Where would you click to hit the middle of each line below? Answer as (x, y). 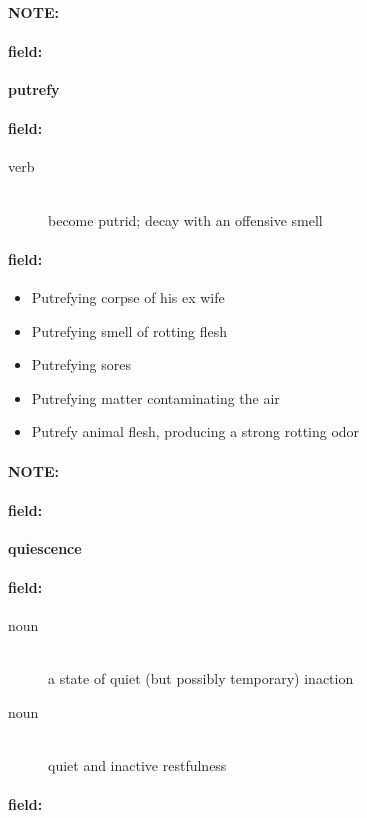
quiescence (45, 547)
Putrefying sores (81, 364)
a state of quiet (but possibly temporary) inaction (201, 678)
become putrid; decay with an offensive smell (185, 219)
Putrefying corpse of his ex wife (128, 296)
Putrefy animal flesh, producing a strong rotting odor (195, 431)
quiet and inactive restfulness (137, 765)
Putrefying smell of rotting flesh (129, 330)
